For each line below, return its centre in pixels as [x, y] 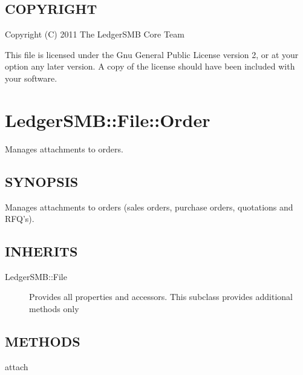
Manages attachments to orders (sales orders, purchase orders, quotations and [149, 207]
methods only [54, 309]
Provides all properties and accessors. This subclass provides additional [161, 297]
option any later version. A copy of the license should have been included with [150, 66]
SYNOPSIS [42, 181]
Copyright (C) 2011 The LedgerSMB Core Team [95, 34]
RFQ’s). [20, 219]
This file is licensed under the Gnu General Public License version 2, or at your [152, 54]
